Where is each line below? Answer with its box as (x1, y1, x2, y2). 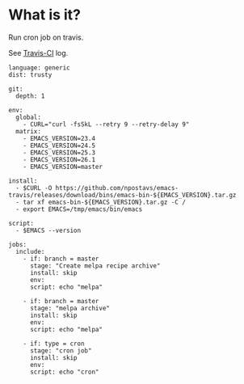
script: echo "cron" (29, 368, 99, 376)
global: (15, 113, 42, 121)
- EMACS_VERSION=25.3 (23, 148, 95, 157)
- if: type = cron (23, 340, 85, 348)
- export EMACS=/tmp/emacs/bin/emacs (15, 205, 143, 213)
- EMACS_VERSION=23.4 (23, 134, 95, 142)
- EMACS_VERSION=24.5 (23, 141, 95, 150)
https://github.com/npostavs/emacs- (55, 184, 179, 192)
